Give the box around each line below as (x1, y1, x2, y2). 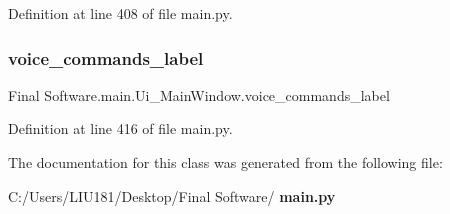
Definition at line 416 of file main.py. (8, 118, 233, 139)
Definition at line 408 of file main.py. (8, 3, 233, 23)
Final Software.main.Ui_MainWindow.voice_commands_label (8, 84, 390, 105)
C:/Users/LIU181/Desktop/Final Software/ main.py (8, 185, 336, 206)
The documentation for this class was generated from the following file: (8, 152, 443, 172)
